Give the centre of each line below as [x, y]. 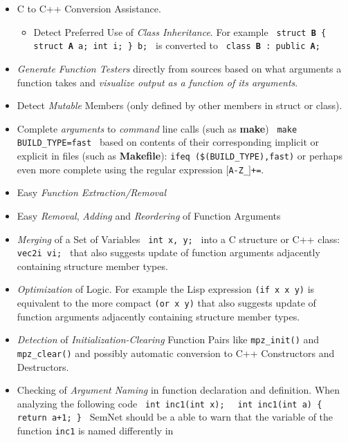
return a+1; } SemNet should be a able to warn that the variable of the [175, 417]
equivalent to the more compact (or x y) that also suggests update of [166, 303]
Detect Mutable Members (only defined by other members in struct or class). [180, 105]
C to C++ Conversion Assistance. [89, 8]
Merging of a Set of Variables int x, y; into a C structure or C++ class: [178, 239]
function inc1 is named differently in [95, 431]
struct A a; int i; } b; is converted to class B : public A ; [177, 45]
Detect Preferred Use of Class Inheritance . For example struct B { [180, 31]
